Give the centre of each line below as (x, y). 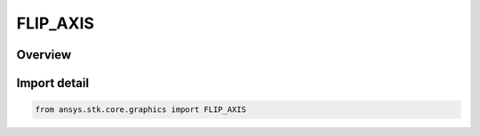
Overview (44, 55)
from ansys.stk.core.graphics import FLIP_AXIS (140, 110)
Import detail (52, 83)
